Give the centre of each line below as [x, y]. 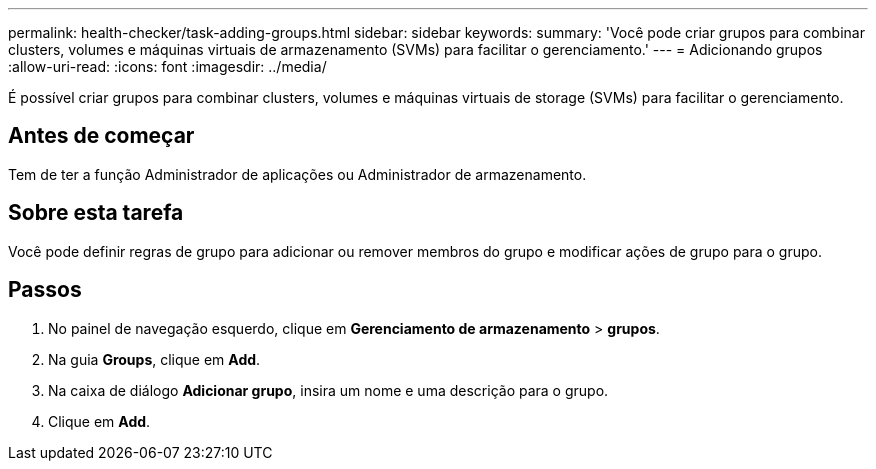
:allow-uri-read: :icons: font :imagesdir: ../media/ [167, 66]
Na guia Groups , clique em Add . [154, 359]
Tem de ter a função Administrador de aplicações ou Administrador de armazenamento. [297, 174]
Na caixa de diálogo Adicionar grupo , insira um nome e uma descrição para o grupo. [328, 390]
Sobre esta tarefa [96, 213]
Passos [45, 290]
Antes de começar [101, 136]
